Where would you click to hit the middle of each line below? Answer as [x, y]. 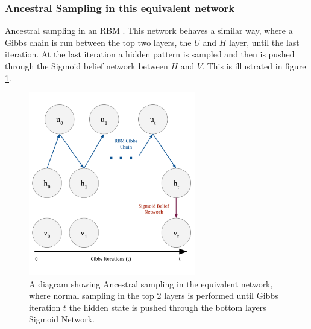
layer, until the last [264, 42]
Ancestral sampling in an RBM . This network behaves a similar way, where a [149, 30]
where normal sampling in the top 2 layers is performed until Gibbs [154, 295]
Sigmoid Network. [62, 319]
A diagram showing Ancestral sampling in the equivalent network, [151, 283]
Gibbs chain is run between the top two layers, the [98, 42]
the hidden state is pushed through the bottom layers [168, 307]
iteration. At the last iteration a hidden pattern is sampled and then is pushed [150, 54]
